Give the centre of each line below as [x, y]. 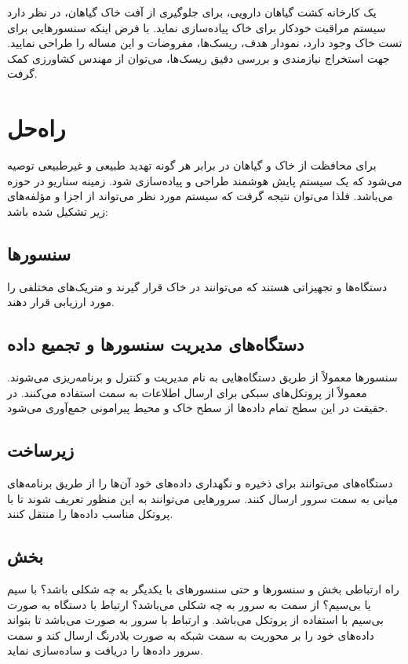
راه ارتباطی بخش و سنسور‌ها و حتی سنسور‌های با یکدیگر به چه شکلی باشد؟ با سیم [203, 589]
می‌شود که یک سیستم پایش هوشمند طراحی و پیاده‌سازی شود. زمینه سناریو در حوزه [205, 180]
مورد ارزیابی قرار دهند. [61, 302]
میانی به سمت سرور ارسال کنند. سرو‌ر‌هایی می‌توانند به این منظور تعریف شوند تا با [203, 498]
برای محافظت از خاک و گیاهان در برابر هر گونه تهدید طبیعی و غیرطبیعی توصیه [192, 165]
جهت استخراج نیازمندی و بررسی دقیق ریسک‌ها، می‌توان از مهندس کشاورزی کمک [199, 58]
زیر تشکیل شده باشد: [58, 211]
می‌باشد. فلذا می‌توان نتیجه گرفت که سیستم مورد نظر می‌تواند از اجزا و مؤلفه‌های [200, 196]
